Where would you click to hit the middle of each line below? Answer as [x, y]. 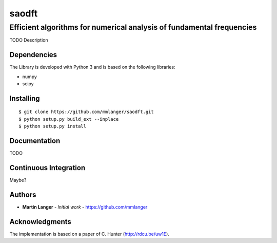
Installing [25, 98]
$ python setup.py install [53, 126]
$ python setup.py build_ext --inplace [69, 119]
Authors [23, 194]
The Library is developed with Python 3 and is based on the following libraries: [92, 67]
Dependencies [33, 55]
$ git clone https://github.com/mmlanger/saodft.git [86, 112]
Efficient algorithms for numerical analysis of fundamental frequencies [133, 27]
